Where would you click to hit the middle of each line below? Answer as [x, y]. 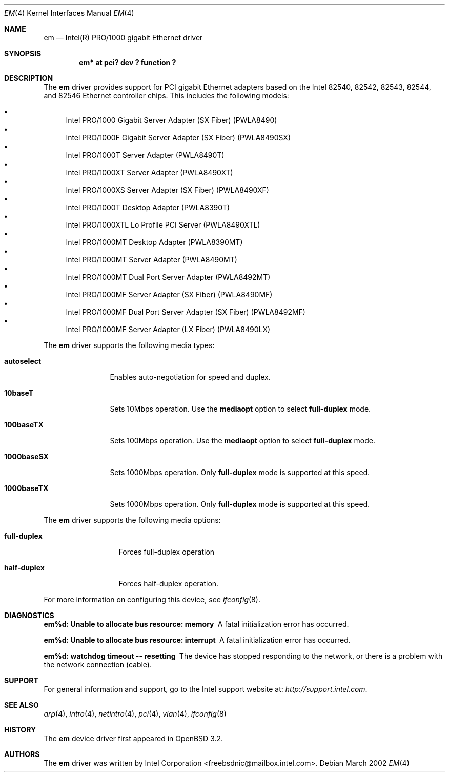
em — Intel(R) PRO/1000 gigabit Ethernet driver [123, 38]
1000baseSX [26, 456]
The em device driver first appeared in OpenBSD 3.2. [134, 738]
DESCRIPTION [29, 78]
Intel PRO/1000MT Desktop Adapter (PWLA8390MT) [154, 242]
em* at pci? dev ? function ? [128, 62]
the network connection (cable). [98, 665]
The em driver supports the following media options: [132, 520]
